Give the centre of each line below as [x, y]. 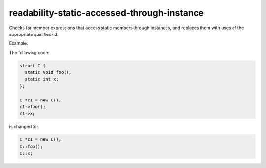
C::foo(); [31, 146]
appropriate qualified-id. [34, 34]
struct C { [33, 66]
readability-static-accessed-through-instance [106, 13]
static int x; [42, 79]
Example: [18, 43]
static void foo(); [48, 72]
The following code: [29, 52]
